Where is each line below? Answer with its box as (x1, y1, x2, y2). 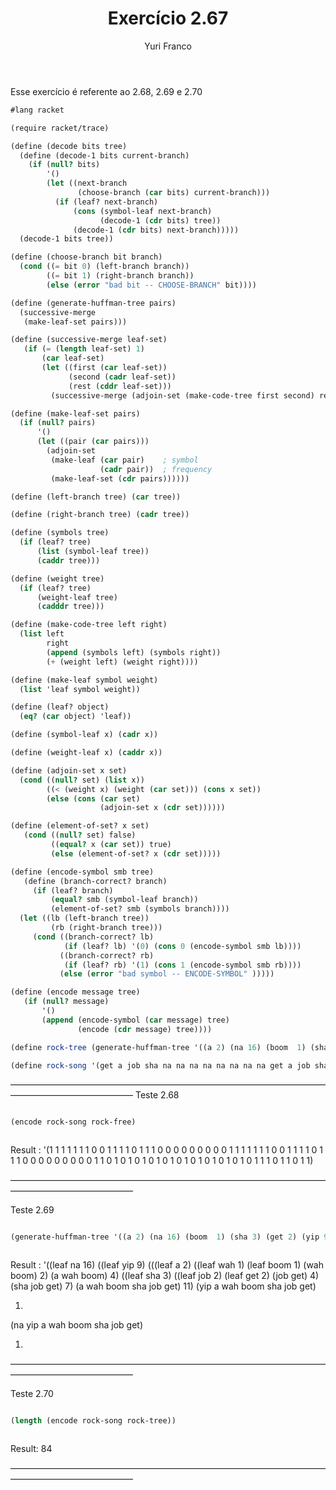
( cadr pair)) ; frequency (99, 464, 213, 474)
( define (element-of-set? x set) (10, 821, 150, 831)
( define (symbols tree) (10, 528, 110, 538)
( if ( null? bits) (28, 160, 101, 170)
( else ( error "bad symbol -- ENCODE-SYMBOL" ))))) (59, 969, 275, 979)
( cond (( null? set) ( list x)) (19, 775, 145, 785)
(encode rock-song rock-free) (10, 1117, 137, 1127)
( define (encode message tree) (10, 987, 141, 997)
